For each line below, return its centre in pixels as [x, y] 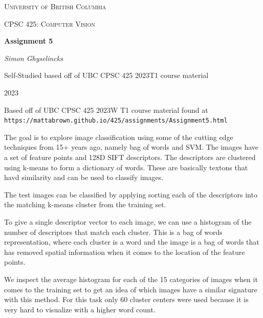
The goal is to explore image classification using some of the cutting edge [119, 137]
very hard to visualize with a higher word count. [80, 309]
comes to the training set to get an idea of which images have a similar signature [131, 289]
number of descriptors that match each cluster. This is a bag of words [113, 232]
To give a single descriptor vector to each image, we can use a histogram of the [128, 221]
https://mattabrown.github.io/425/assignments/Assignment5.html [116, 121]
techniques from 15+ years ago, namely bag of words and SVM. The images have [131, 147]
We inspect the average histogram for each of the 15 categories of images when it [131, 279]
